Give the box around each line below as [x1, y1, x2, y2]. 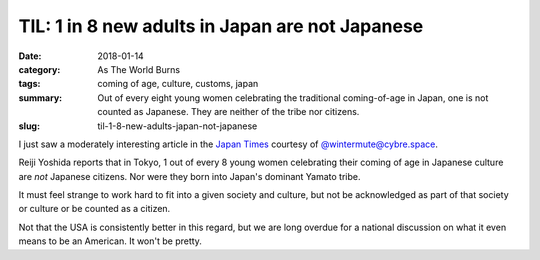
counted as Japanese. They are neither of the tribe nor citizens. [97, 106, 360, 118]
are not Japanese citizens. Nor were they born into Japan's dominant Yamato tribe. [18, 170, 361, 182]
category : [18, 63, 61, 75]
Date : [18, 50, 42, 62]
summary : [18, 91, 63, 104]
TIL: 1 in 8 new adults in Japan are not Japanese [18, 15, 424, 37]
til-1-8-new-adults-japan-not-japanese [97, 120, 258, 132]
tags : [18, 78, 41, 90]
